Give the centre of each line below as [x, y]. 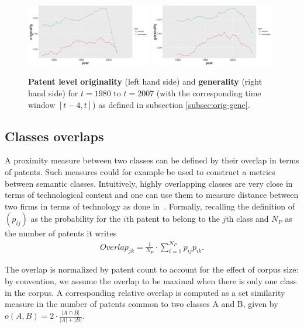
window [42, 104]
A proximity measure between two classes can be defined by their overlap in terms [152, 160]
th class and [247, 219]
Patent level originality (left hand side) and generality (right [145, 81]
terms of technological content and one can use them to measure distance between [152, 195]
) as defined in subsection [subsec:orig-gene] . [171, 104]
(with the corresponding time [209, 93]
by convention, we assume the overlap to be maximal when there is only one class [151, 280]
